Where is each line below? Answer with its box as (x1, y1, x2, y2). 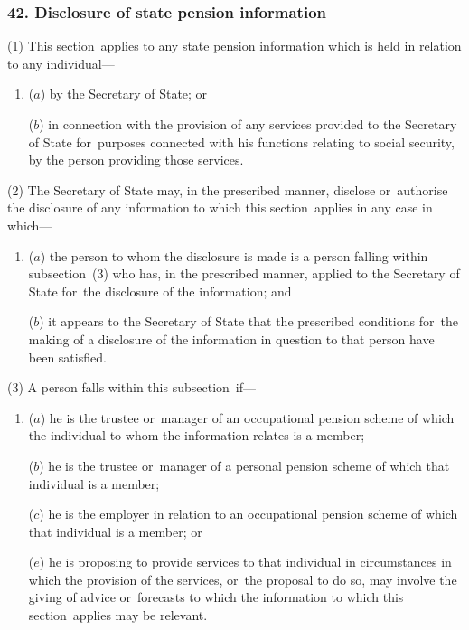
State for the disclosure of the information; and (28, 281, 292, 300)
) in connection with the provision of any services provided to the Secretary (39, 115, 457, 133)
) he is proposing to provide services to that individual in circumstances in (39, 552, 452, 571)
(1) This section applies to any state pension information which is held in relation (7, 36, 462, 55)
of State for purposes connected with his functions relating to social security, (28, 132, 455, 151)
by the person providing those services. (28, 150, 244, 169)
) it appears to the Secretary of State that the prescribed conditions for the (39, 312, 458, 331)
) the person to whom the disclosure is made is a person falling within (40, 246, 428, 265)
